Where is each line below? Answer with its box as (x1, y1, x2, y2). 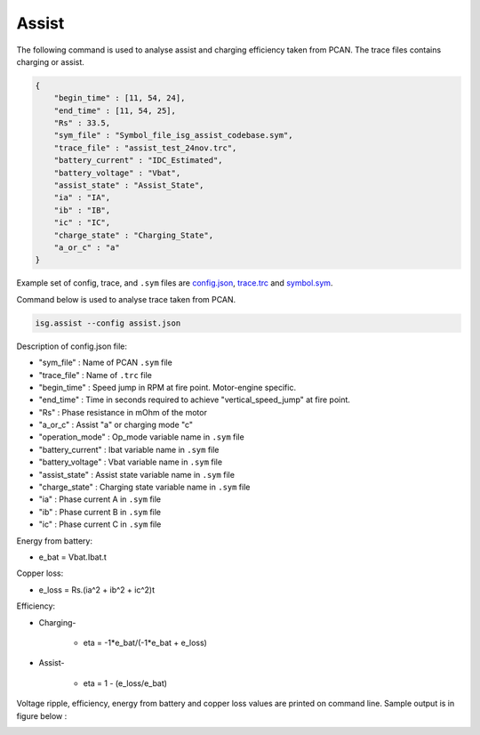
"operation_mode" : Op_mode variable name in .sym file (38, 432, 244, 442)
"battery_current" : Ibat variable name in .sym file (38, 444, 220, 455)
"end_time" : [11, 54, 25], (53, 105, 177, 116)
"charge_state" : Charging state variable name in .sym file (38, 481, 251, 493)
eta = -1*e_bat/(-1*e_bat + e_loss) (83, 637, 208, 648)
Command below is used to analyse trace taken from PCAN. (16, 294, 236, 304)
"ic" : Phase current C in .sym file (38, 519, 162, 529)
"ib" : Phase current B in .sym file (38, 506, 162, 517)
